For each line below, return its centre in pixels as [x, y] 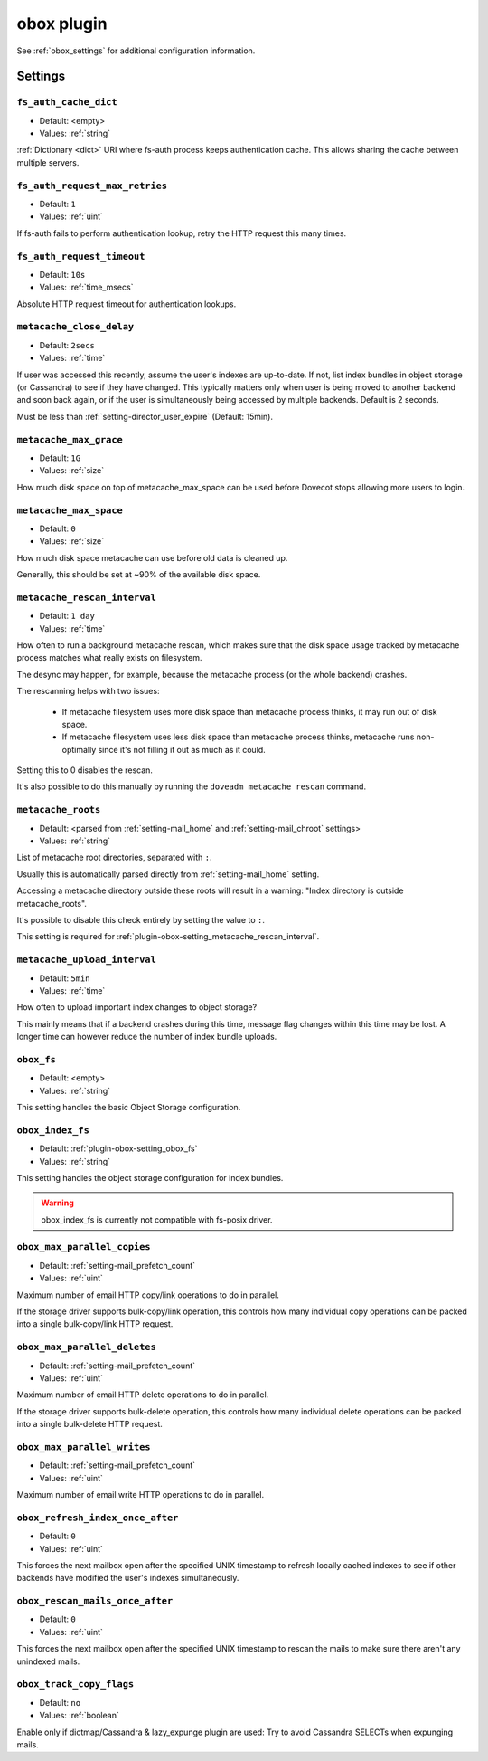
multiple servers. [48, 162]
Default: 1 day [67, 616]
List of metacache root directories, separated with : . [114, 857]
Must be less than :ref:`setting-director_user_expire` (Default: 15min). [145, 416]
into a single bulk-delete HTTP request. [89, 1424]
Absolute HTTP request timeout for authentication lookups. [127, 304]
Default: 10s [62, 274]
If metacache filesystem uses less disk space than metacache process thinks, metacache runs [238, 737]
